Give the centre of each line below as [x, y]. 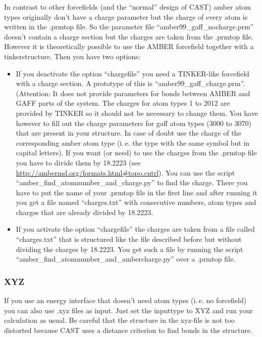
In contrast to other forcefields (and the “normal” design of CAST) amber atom [128, 7]
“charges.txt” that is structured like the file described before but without [129, 239]
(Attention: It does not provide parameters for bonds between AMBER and [133, 93]
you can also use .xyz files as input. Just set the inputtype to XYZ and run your [128, 310]
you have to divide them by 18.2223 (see [78, 162]
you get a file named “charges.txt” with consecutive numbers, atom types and [136, 202]
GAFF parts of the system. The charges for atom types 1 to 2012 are [123, 103]
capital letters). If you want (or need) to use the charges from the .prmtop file [136, 153]
